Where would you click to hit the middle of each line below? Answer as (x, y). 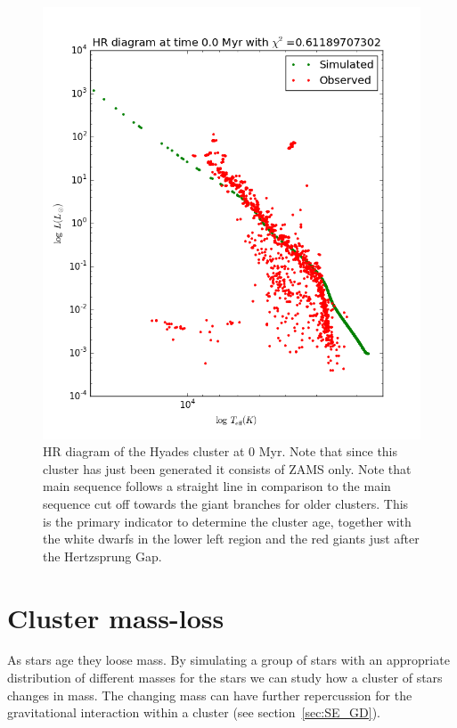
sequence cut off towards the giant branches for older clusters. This (226, 503)
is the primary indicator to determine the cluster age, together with (227, 521)
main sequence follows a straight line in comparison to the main (217, 486)
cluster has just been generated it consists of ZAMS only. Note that (227, 468)
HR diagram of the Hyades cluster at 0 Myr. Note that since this (220, 451)
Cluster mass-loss (116, 617)
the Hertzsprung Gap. (102, 556)
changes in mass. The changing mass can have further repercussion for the (210, 695)
